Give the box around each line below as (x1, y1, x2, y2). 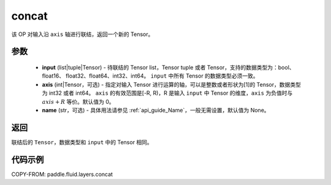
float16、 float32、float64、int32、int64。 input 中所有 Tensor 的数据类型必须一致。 (42, 72, 259, 79)
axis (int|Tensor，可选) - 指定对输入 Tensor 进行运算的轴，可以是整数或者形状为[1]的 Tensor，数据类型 (42, 81, 302, 88)
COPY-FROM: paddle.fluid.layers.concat (11, 170, 113, 178)
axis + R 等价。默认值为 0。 (42, 98, 115, 105)
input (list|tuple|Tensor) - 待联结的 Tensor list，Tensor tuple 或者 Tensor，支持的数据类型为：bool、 (42, 63, 295, 71)
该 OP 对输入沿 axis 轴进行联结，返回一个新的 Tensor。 (11, 31, 154, 38)
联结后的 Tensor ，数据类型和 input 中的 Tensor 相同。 (11, 138, 153, 146)
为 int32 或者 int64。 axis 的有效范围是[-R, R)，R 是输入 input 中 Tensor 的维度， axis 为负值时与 (42, 89, 293, 97)
